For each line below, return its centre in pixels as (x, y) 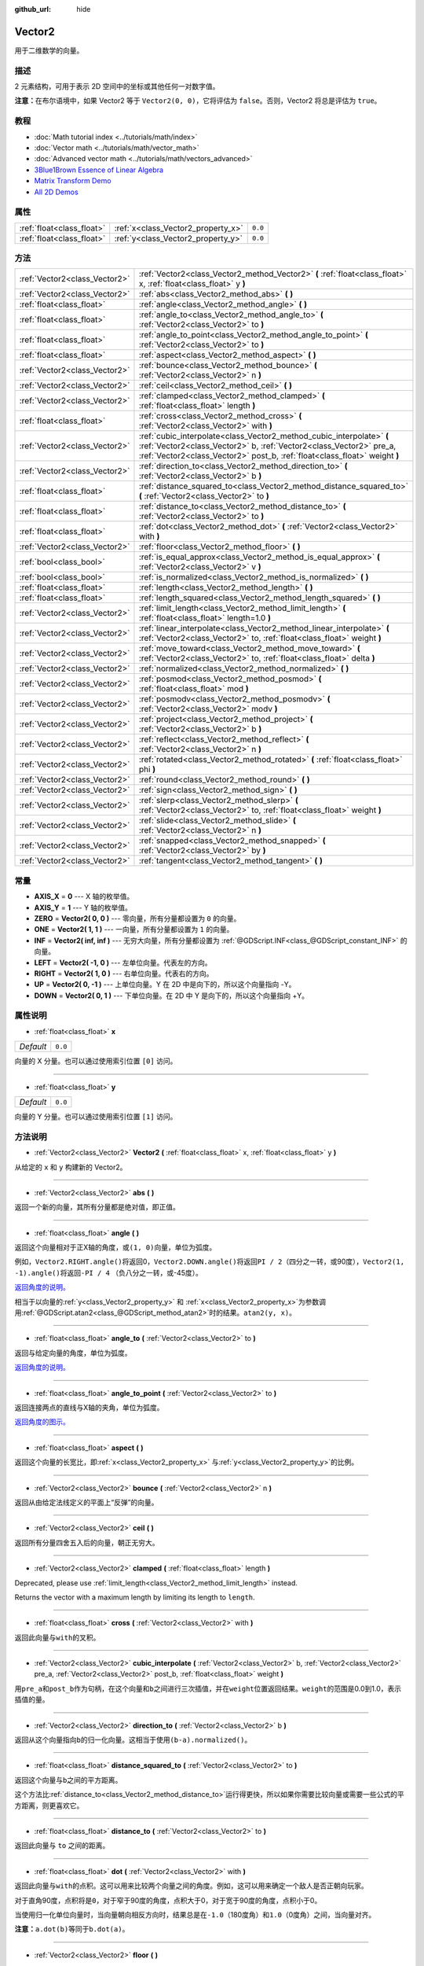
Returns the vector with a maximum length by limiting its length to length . (135, 1597)
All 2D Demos (56, 192)
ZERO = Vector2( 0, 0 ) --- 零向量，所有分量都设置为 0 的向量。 (137, 918)
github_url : (33, 9)
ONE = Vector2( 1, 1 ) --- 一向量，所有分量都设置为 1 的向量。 (134, 930)
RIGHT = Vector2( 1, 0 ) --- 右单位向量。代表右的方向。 (124, 973)
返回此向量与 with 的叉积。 (57, 1637)
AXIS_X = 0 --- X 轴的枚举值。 (84, 896)
